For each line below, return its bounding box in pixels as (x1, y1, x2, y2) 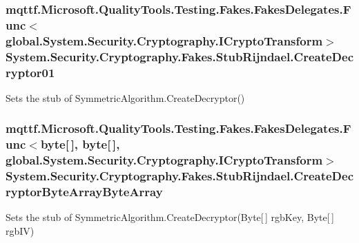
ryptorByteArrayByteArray (6, 183, 163, 200)
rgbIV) (6, 224, 35, 237)
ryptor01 (6, 63, 55, 81)
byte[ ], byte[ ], (40, 136, 120, 153)
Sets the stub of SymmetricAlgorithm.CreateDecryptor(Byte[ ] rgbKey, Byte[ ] (6, 210, 334, 224)
